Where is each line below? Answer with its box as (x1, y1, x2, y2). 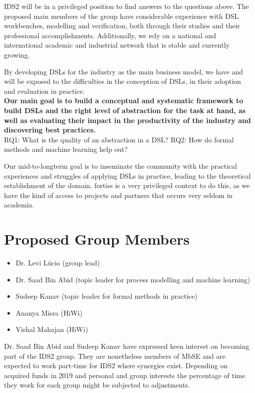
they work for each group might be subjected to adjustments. (4, 380, 190, 390)
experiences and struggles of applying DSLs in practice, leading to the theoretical (4, 170, 251, 181)
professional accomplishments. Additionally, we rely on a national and (4, 30, 216, 40)
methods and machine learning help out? (4, 144, 128, 154)
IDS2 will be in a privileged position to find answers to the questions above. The (4, 1, 249, 11)
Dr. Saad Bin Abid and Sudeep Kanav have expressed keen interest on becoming (4, 340, 250, 351)
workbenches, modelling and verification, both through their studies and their (4, 20, 240, 31)
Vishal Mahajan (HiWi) (15, 324, 88, 334)
